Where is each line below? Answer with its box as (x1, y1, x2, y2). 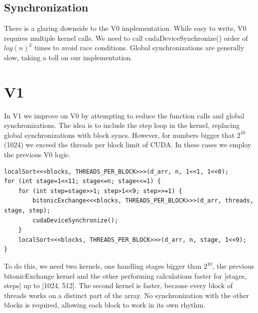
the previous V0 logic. (4, 149, 71, 160)
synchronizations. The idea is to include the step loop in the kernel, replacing (4, 120, 240, 130)
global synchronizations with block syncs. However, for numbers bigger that (4, 129, 235, 140)
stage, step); (4, 207, 51, 214)
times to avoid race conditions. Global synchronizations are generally (34, 42, 245, 53)
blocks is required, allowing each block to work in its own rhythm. (4, 300, 206, 310)
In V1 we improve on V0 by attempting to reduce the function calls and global (4, 110, 245, 120)
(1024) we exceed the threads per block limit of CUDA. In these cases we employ (4, 139, 252, 150)
